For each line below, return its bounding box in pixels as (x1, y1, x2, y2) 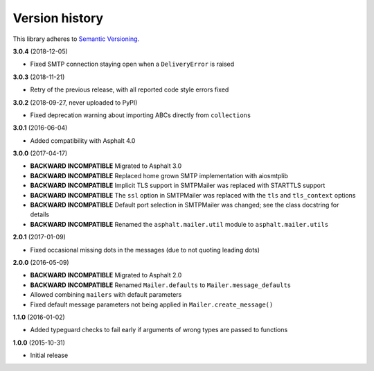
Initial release (30, 351, 69, 360)
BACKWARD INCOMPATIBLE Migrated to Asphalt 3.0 (30, 162, 182, 170)
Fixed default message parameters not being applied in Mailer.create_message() (30, 300, 274, 309)
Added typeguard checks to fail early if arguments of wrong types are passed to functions (30, 326, 288, 334)
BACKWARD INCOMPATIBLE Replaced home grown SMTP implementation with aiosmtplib (30, 171, 289, 180)
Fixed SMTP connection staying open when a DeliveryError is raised (30, 60, 235, 69)
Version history (12, 10, 104, 26)
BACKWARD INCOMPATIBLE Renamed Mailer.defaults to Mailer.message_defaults (30, 281, 292, 289)
